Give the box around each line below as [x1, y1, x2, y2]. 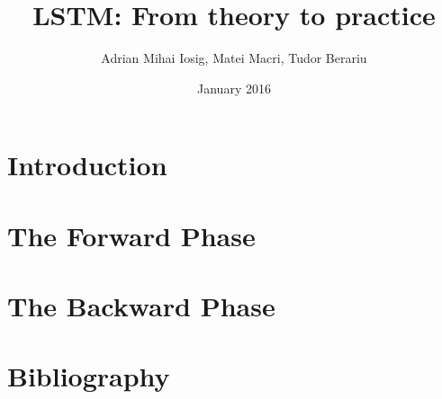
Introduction [7, 146, 167, 183]
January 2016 [197, 78, 271, 97]
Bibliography [7, 358, 170, 395]
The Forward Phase [7, 217, 256, 253]
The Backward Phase [7, 288, 275, 324]
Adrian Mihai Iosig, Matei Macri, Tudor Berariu [101, 49, 367, 67]
